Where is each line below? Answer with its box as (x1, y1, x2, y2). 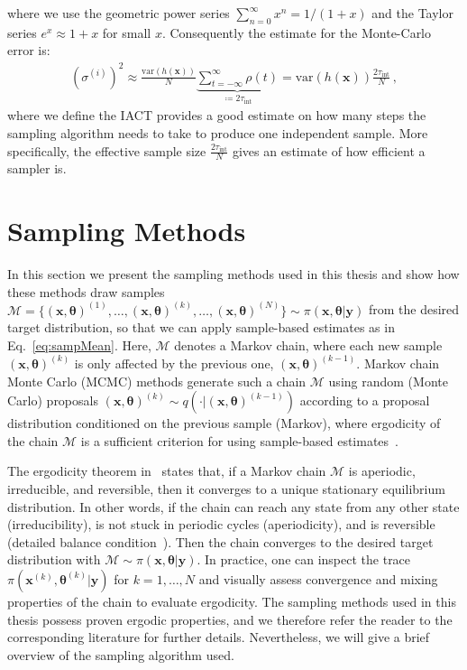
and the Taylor (371, 4, 453, 22)
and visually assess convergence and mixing (198, 569, 438, 588)
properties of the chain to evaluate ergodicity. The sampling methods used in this (7, 591, 456, 610)
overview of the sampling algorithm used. (7, 645, 234, 664)
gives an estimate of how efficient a (232, 141, 426, 160)
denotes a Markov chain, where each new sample (174, 335, 443, 354)
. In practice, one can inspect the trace (197, 550, 411, 569)
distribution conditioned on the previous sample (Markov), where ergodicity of (7, 414, 441, 433)
